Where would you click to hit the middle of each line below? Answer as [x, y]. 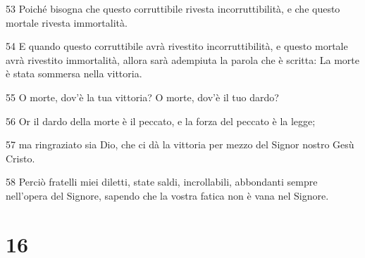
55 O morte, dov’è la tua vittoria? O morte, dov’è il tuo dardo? [142, 97]
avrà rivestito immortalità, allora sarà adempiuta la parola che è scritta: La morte [182, 59]
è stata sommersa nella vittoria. [74, 73]
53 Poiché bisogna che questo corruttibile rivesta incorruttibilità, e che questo [173, 8]
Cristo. [20, 158]
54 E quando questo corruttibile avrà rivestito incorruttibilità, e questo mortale [177, 46]
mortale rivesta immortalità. [67, 22]
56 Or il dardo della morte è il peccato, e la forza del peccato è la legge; [161, 121]
